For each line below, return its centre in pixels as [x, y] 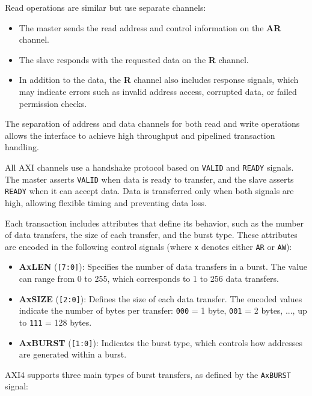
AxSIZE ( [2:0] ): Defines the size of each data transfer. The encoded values [161, 298]
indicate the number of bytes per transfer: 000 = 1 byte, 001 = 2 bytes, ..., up [163, 310]
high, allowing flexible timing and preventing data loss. [106, 202]
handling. [22, 147]
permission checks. [53, 103]
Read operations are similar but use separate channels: [106, 7]
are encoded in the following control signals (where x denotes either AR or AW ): [148, 246]
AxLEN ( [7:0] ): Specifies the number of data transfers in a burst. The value [163, 267]
